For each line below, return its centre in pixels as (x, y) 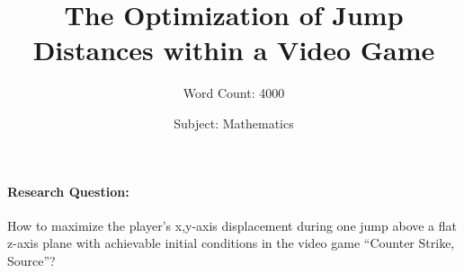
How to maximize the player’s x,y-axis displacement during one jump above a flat (232, 225)
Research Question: (68, 191)
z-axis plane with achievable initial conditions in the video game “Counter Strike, (231, 243)
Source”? (31, 260)
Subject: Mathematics (234, 123)
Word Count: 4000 (234, 93)
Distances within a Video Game (234, 50)
